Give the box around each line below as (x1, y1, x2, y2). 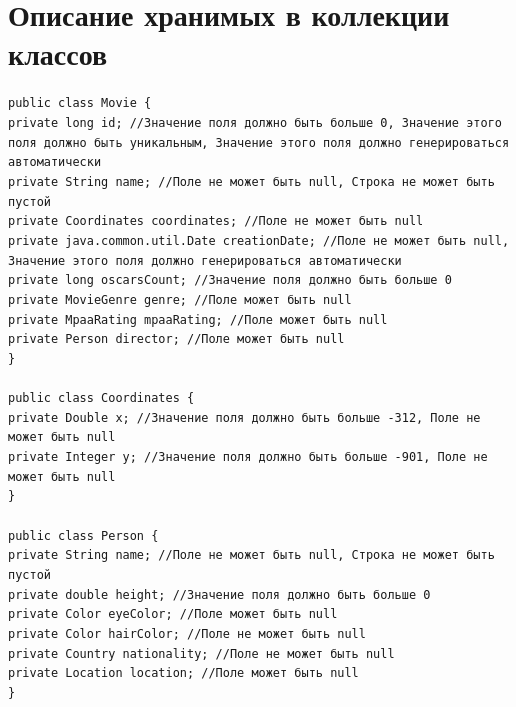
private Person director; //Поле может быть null (8, 332, 345, 347)
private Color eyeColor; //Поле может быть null (8, 607, 338, 622)
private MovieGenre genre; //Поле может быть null (8, 292, 352, 307)
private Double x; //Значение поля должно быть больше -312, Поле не (8, 410, 481, 425)
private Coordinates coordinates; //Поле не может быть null (8, 214, 424, 229)
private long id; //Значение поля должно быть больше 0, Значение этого (8, 115, 502, 130)
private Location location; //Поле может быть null (8, 666, 359, 681)
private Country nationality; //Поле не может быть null (8, 646, 395, 661)
